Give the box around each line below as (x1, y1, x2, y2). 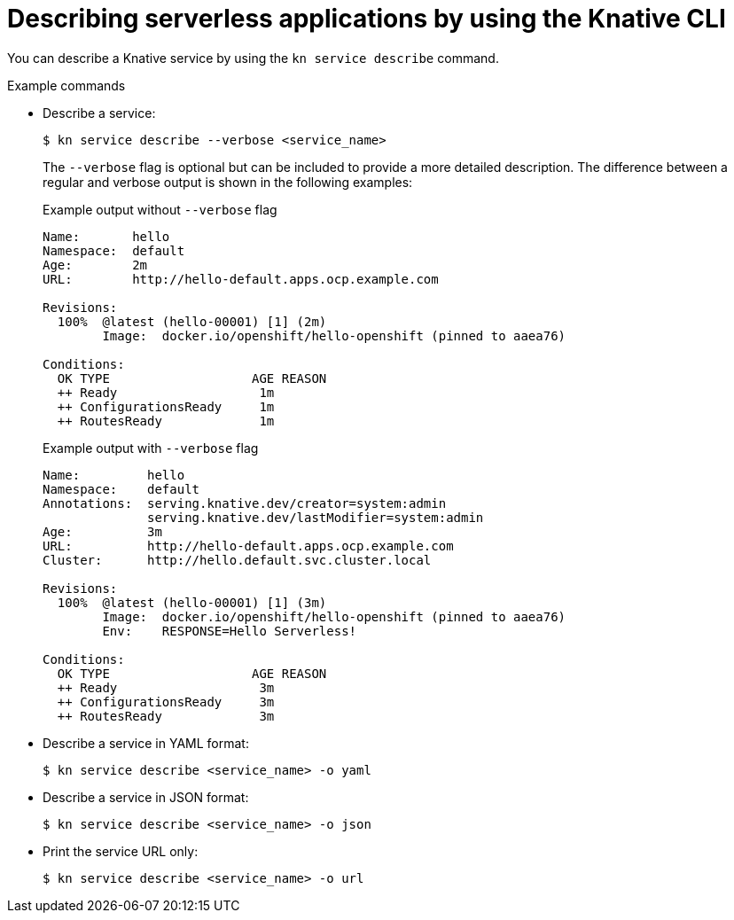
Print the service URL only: (43, 843, 199, 859)
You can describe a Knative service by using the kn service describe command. (7, 50, 499, 66)
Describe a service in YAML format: (43, 735, 249, 751)
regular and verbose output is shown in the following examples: (43, 174, 413, 190)
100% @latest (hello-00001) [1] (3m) (57, 595, 327, 610)
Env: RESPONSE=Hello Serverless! (102, 623, 357, 638)
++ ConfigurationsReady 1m (57, 399, 275, 414)
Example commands (7, 77, 126, 93)
